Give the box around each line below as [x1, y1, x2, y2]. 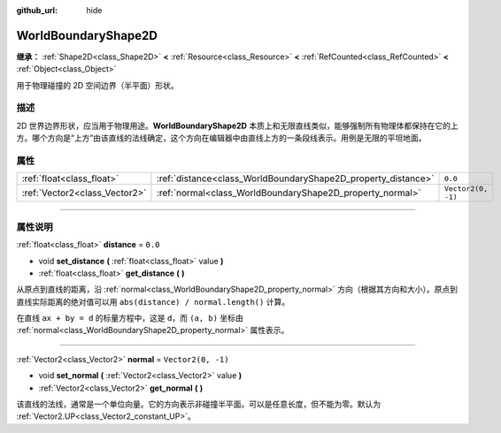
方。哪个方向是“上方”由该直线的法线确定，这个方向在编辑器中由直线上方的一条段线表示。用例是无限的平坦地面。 [16, 133, 427, 143]
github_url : [16, 5, 58, 15]
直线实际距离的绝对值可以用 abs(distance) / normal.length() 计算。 [16, 296, 290, 307]
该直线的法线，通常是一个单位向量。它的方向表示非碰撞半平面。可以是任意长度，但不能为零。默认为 [16, 399, 381, 410]
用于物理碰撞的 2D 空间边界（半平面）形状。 [16, 80, 179, 90]
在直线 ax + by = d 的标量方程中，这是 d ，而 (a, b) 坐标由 [16, 313, 243, 323]
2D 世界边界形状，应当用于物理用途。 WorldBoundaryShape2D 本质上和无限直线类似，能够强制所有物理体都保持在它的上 [16, 120, 459, 131]
